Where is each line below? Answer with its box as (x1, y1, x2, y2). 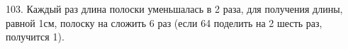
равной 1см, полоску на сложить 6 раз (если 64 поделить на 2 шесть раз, (6, 15, 322, 30)
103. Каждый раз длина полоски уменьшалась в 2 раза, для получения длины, (6, 1, 343, 16)
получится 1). (6, 29, 64, 44)
